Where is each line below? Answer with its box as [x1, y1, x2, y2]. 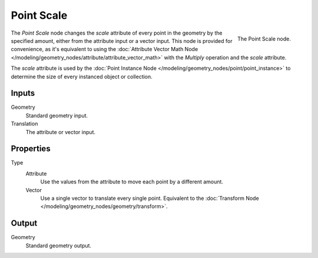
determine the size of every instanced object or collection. [11, 73, 153, 80]
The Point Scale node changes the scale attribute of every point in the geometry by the [11, 29, 223, 36]
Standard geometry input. [25, 112, 88, 119]
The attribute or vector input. [25, 128, 96, 135]
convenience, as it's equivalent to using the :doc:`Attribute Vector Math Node [11, 46, 198, 53]
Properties [11, 144, 51, 154]
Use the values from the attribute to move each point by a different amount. [40, 178, 224, 185]
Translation [11, 120, 38, 128]
